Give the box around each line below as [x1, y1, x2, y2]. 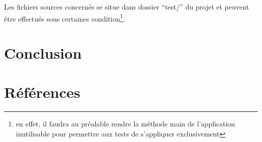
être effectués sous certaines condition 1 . [4, 12, 125, 24]
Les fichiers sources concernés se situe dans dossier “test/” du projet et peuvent [4, 2, 249, 12]
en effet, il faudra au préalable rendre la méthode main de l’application [16, 118, 235, 129]
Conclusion [4, 43, 82, 63]
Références [4, 82, 81, 102]
